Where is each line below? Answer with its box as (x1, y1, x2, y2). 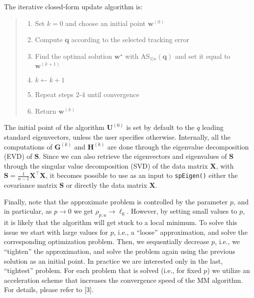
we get (74, 206, 93, 216)
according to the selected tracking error (71, 34, 190, 45)
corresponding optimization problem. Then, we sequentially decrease (4, 236, 209, 247)
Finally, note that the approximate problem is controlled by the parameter (4, 196, 228, 206)
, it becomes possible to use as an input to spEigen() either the (46, 170, 238, 180)
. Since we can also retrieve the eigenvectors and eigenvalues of (39, 151, 227, 161)
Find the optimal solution (35, 50, 112, 61)
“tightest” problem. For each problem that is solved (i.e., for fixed (4, 265, 202, 275)
